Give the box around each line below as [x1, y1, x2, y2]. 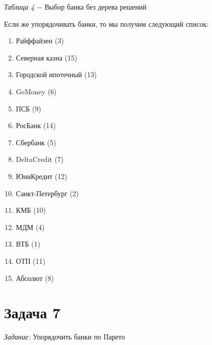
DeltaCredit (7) [16, 154, 64, 164]
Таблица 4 [4, 2, 35, 12]
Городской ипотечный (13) [16, 69, 97, 80]
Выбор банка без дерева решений [44, 2, 147, 12]
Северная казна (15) [16, 52, 77, 63]
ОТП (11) [16, 255, 46, 266]
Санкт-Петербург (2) [16, 188, 79, 198]
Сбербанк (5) [16, 137, 56, 147]
